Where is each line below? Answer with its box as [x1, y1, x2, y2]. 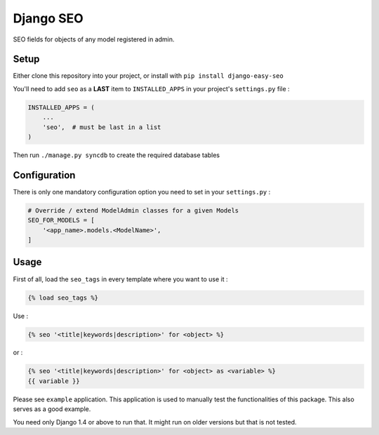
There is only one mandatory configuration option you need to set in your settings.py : [13, 187, 271, 196]
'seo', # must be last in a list [42, 123, 161, 131]
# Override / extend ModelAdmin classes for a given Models [27, 206, 239, 214]
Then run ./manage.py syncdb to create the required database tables [13, 151, 220, 159]
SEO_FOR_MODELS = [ [27, 216, 95, 225]
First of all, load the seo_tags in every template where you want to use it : [13, 274, 228, 283]
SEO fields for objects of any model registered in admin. [13, 35, 175, 43]
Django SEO [13, 11, 84, 26]
